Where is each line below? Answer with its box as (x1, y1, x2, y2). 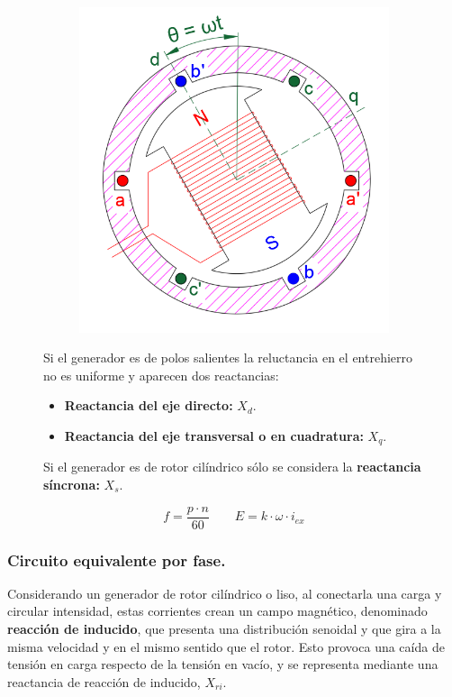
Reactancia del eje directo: (64, 396, 233, 415)
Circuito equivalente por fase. (7, 548, 226, 571)
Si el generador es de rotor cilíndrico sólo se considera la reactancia (43, 457, 421, 476)
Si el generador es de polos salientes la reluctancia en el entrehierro (43, 348, 413, 367)
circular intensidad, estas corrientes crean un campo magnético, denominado (7, 601, 428, 620)
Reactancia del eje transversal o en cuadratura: (64, 426, 364, 445)
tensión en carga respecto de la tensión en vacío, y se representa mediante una (7, 655, 438, 674)
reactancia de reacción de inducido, (7, 672, 201, 691)
